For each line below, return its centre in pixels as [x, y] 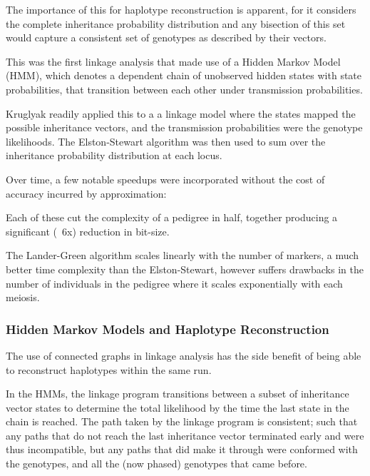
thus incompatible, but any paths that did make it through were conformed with [182, 449]
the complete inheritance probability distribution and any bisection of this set [176, 23]
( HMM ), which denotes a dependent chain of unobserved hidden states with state [184, 75]
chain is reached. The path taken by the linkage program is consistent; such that [182, 421]
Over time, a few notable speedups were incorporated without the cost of [165, 179]
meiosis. [23, 297]
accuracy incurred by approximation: [86, 193]
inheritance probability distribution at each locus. [114, 155]
